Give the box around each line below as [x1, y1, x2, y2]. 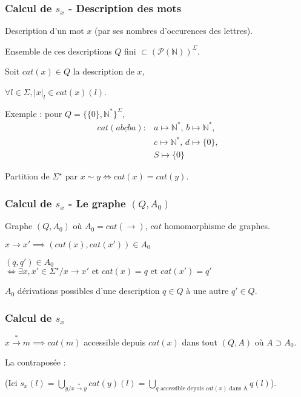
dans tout [182, 335, 218, 348]
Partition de [5, 170, 50, 182]
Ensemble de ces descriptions [5, 44, 112, 57]
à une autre [186, 284, 229, 297]
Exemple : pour [5, 107, 62, 119]
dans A [229, 385, 248, 392]
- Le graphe [68, 196, 126, 210]
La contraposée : [5, 356, 66, 369]
